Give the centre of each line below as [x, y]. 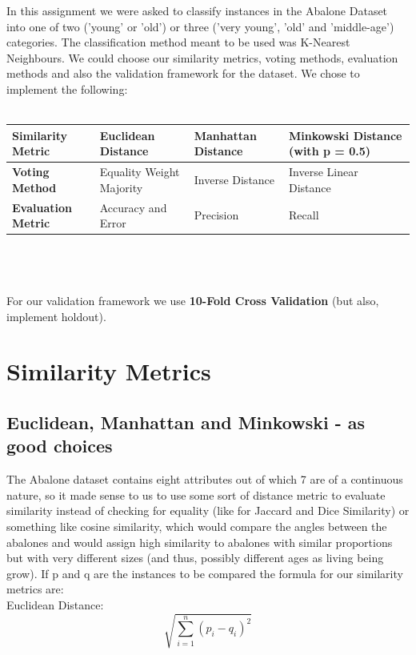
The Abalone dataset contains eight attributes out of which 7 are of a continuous [205, 479]
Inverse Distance [234, 179]
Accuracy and [133, 207]
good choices [60, 446]
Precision [216, 215]
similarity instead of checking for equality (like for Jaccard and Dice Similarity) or [208, 510]
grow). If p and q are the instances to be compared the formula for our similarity [205, 573]
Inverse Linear [324, 172]
